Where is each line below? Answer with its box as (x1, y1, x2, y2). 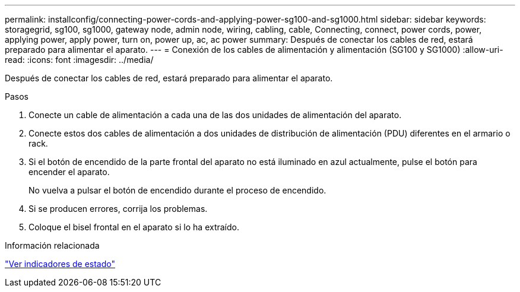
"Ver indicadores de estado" (5, 259, 115, 269)
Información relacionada (5, 240, 100, 250)
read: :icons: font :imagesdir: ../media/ (5, 55, 154, 65)
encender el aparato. (28, 167, 110, 177)
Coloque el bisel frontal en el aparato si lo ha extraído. (28, 222, 239, 232)
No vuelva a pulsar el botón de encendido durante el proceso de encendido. (28, 185, 326, 195)
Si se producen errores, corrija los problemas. (28, 204, 208, 214)
